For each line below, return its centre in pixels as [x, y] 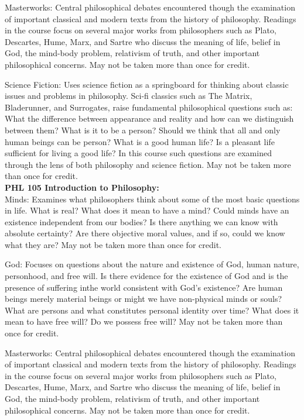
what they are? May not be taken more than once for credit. [113, 244]
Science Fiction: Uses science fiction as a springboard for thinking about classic [147, 84]
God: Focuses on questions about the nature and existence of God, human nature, [152, 264]
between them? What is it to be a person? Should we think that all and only [143, 130]
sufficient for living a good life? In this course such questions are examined [138, 153]
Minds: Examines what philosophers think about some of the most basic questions [152, 199]
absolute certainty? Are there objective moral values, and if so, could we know [145, 233]
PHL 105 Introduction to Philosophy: [82, 187]
